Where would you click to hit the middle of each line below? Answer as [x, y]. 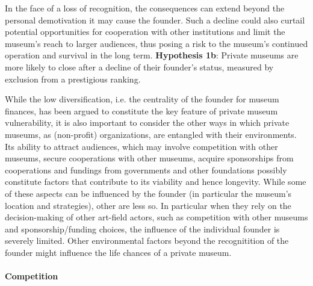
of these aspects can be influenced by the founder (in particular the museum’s [148, 193]
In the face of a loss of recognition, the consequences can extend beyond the [145, 8]
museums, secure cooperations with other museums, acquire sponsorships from [149, 158]
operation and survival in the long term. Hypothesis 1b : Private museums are [152, 55]
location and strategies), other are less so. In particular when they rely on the [148, 205]
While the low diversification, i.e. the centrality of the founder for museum [142, 99]
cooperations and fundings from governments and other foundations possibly [146, 169]
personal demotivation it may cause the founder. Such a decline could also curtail [155, 20]
